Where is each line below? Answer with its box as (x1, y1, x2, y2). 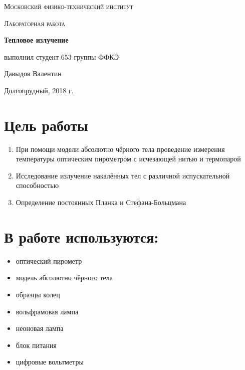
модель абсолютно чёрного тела (16, 272, 113, 283)
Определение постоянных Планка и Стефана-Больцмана (16, 197, 186, 208)
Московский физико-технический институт (4, 1, 133, 11)
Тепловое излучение (4, 35, 69, 45)
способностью (16, 180, 59, 191)
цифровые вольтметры (16, 356, 84, 367)
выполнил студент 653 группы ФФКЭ (4, 51, 119, 62)
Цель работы (4, 114, 88, 135)
